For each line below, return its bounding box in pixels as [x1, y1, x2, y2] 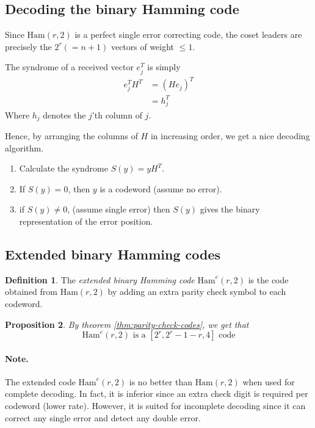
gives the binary [200, 203, 260, 216]
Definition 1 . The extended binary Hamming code [5, 273, 195, 286]
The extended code [5, 375, 76, 388]
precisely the [5, 40, 52, 53]
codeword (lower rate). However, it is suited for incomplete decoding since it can [5, 399, 306, 412]
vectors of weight [110, 40, 175, 53]
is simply [147, 60, 181, 73]
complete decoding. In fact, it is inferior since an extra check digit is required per [5, 387, 308, 400]
